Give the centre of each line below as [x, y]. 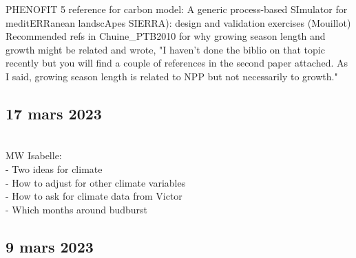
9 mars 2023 [50, 246]
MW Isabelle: [34, 155]
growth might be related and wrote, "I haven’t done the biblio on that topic [165, 49]
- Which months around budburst [76, 209]
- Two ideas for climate [54, 168]
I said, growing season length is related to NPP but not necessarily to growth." [172, 76]
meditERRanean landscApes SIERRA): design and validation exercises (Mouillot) [178, 22]
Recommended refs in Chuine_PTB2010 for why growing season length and [166, 36]
